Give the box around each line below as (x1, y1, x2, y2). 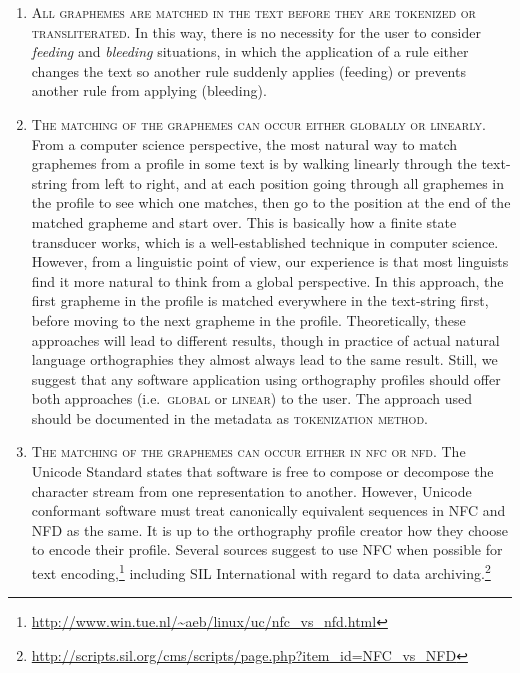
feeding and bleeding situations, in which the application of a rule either (31, 41, 469, 62)
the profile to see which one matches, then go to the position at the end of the (31, 192, 511, 213)
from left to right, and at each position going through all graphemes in (71, 172, 504, 193)
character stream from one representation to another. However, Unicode (31, 480, 472, 501)
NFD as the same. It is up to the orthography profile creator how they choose (31, 519, 508, 540)
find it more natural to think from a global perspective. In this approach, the (31, 270, 504, 291)
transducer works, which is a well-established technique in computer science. (31, 231, 499, 252)
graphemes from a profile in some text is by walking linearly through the (31, 153, 477, 174)
